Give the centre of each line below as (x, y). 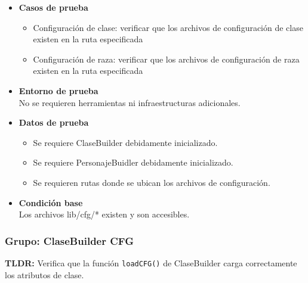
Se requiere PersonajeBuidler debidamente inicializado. (133, 162)
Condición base (51, 202)
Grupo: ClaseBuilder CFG (69, 240)
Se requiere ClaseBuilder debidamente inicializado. (125, 142)
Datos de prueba (54, 122)
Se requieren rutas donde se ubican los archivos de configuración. (152, 182)
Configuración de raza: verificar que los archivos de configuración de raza (166, 59)
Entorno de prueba (58, 90)
